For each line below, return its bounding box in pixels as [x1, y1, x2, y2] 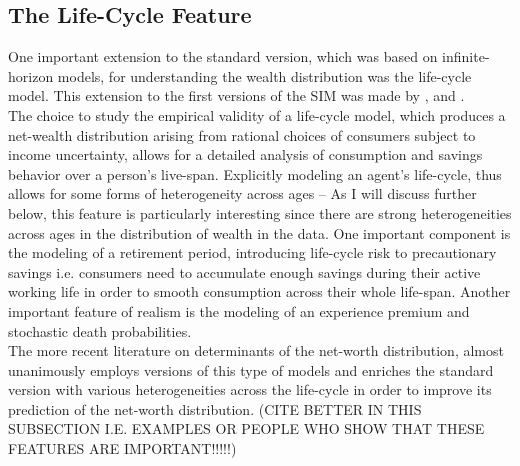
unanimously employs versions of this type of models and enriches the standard [8, 359, 494, 380]
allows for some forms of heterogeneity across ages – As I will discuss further [8, 183, 477, 204]
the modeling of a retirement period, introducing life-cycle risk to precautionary [8, 242, 497, 263]
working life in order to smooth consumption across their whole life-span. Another [8, 281, 511, 302]
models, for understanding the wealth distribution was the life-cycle [57, 65, 472, 86]
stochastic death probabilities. [8, 320, 192, 341]
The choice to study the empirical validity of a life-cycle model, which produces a [8, 104, 506, 125]
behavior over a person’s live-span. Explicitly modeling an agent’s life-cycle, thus [8, 163, 502, 184]
